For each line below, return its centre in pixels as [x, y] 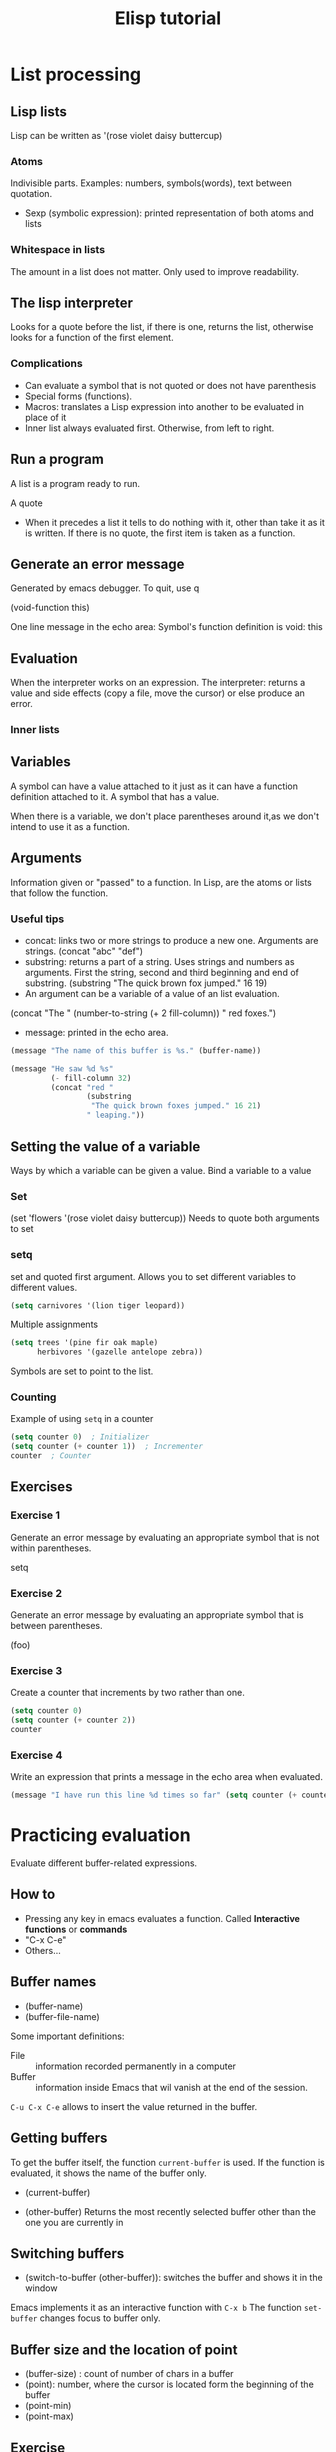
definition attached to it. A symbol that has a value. [115, 796]
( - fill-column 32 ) [91, 1078]
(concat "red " [82, 1087]
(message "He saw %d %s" [62, 1068]
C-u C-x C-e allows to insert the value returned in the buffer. [134, 2106]
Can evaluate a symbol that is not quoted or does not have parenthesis [170, 385]
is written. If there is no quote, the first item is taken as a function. [160, 533]
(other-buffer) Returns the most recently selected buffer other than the [170, 2211]
